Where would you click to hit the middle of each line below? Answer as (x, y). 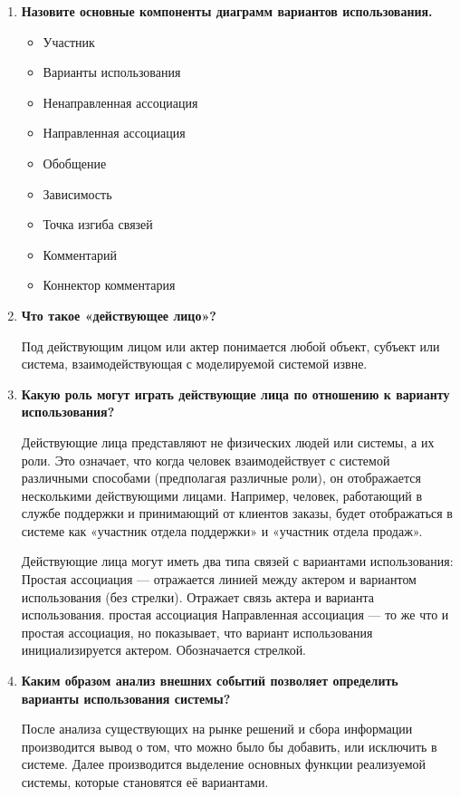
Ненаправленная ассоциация (120, 102)
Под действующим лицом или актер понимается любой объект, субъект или (230, 346)
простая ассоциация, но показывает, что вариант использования (197, 632)
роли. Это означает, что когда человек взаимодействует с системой (206, 460)
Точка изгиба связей (98, 224)
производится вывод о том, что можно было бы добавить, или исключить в (229, 746)
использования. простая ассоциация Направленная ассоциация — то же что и (235, 615)
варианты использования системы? (126, 698)
